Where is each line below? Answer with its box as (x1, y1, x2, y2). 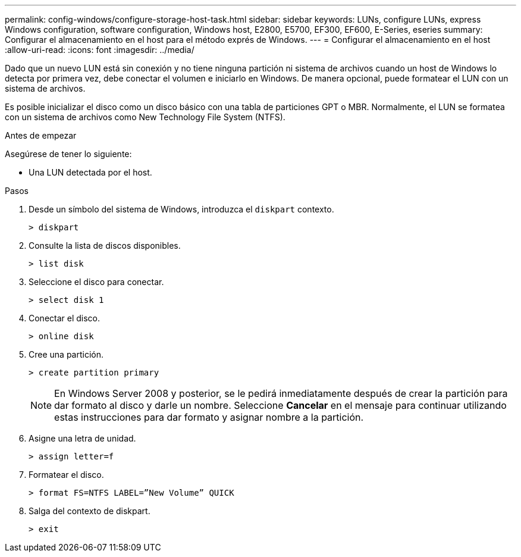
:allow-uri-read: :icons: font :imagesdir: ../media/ (5, 45, 194, 55)
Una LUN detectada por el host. (29, 167, 152, 177)
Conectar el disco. (29, 313, 101, 323)
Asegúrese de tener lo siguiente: (5, 149, 132, 159)
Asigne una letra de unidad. (29, 433, 136, 443)
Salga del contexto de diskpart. (29, 506, 150, 516)
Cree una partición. (29, 349, 103, 359)
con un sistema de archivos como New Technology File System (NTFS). (5, 112, 285, 122)
